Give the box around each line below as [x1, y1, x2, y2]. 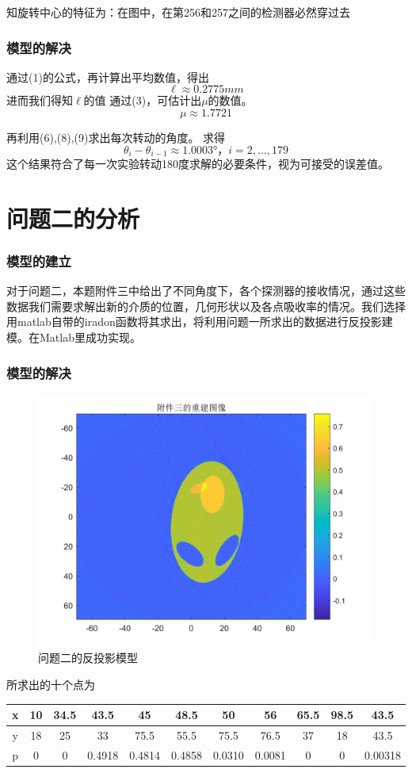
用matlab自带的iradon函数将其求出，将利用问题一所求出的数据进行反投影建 [6, 313, 393, 330]
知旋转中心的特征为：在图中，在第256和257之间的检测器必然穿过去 [6, 4, 350, 20]
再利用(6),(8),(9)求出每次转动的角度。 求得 [6, 129, 226, 145]
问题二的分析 [6, 201, 140, 234]
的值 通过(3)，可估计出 [83, 92, 202, 109]
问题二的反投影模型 [38, 649, 138, 666]
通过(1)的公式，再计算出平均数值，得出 [6, 68, 209, 85]
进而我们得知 [6, 92, 73, 109]
